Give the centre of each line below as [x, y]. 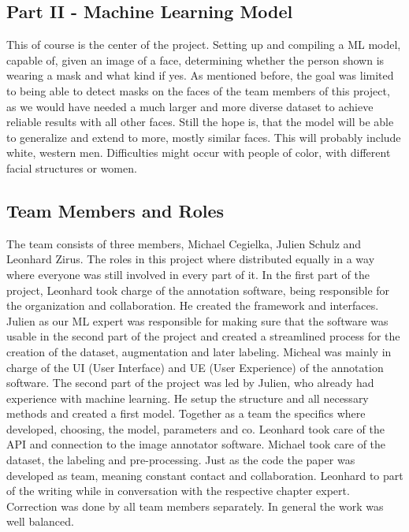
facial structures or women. [72, 167]
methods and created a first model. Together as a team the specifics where [186, 413]
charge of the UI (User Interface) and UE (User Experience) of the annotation [195, 367]
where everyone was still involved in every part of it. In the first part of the [188, 274]
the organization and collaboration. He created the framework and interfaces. [193, 305]
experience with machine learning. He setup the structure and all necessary [188, 398]
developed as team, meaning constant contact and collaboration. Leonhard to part [205, 475]
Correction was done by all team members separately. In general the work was [195, 506]
